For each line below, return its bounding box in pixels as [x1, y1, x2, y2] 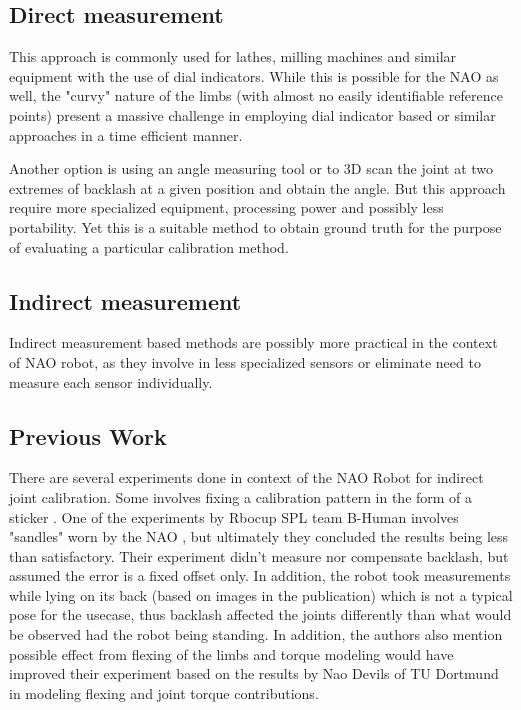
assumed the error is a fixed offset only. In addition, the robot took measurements [9, 565, 511, 586]
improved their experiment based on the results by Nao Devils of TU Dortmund [9, 663, 499, 684]
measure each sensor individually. [9, 371, 213, 392]
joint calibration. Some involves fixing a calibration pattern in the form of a [9, 486, 473, 507]
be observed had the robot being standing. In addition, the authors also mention [9, 624, 503, 645]
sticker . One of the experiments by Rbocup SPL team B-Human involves [9, 506, 459, 527]
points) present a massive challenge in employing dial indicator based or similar [9, 104, 496, 125]
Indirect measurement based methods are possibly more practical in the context [9, 332, 498, 353]
